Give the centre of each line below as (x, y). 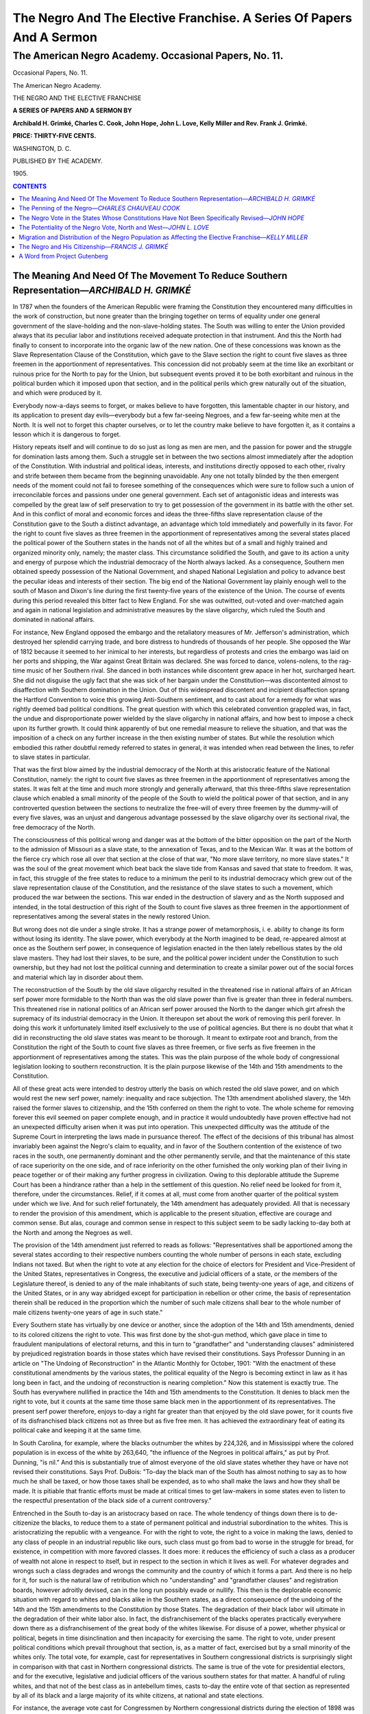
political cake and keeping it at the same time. (77, 1430)
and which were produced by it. (58, 393)
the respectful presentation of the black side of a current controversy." (112, 1501)
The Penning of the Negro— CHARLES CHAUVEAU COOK (100, 208)
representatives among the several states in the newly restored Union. (112, 917)
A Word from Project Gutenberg (63, 256)
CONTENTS (30, 186)
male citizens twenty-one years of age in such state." (88, 1312)
